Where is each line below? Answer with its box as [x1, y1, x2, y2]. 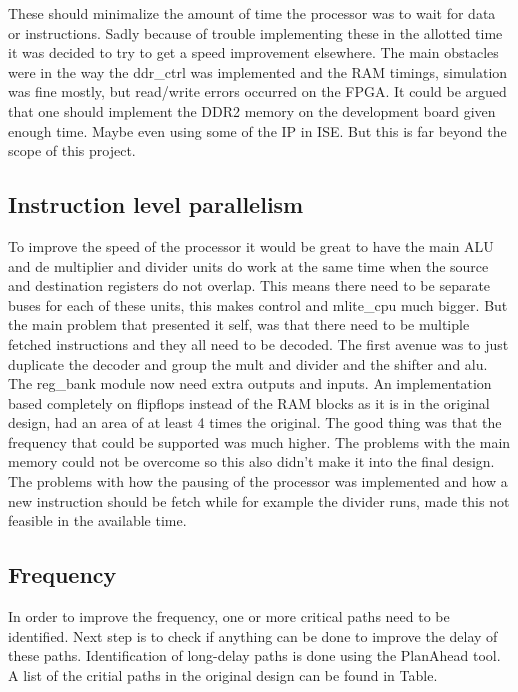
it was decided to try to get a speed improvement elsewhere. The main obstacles [8, 42, 499, 63]
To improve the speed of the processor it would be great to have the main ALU [8, 235, 494, 256]
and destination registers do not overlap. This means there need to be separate [8, 275, 491, 296]
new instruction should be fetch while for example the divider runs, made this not [8, 490, 510, 511]
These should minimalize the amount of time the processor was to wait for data [8, 3, 496, 23]
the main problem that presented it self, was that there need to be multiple [8, 314, 470, 335]
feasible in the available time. [8, 510, 187, 531]
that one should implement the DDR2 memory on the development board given [8, 100, 496, 121]
